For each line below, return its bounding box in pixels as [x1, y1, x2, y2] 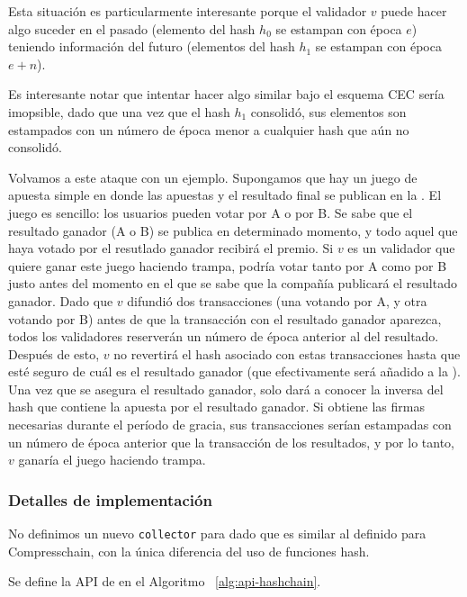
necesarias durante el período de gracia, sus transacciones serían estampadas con [8, 415, 452, 434]
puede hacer [381, 2, 447, 20]
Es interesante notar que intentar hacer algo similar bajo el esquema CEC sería [8, 85, 445, 104]
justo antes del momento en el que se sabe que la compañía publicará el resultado [8, 274, 457, 293]
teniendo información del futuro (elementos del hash [8, 37, 295, 56]
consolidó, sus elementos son [250, 102, 407, 121]
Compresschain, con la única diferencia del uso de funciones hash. [8, 541, 370, 560]
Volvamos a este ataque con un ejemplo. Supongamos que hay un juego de [8, 167, 418, 186]
